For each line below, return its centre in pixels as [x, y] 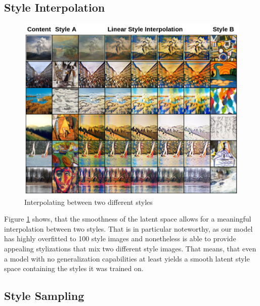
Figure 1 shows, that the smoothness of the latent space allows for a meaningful [128, 219]
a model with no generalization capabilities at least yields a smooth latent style [127, 258]
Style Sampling [44, 296]
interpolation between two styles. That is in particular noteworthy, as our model [128, 228]
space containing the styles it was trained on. [74, 268]
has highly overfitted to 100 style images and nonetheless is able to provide [120, 238]
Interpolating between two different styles [89, 202]
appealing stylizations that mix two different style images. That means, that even [130, 249]
